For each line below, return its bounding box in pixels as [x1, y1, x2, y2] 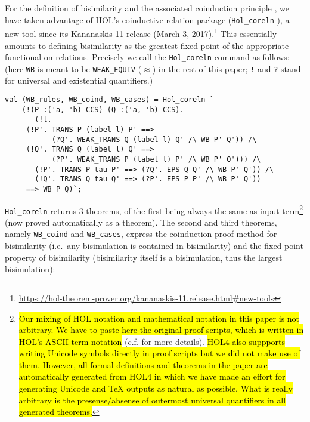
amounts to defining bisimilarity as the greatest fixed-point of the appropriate [5, 39, 289, 51]
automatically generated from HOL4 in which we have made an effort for [18, 370, 286, 383]
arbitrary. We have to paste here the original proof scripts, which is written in [18, 324, 304, 336]
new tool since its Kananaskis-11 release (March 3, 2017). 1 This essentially [5, 26, 277, 39]
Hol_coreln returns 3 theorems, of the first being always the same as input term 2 [5, 202, 303, 217]
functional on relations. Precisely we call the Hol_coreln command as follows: [5, 51, 290, 63]
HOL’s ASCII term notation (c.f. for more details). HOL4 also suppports [18, 335, 286, 347]
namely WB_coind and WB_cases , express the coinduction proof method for [5, 227, 277, 240]
